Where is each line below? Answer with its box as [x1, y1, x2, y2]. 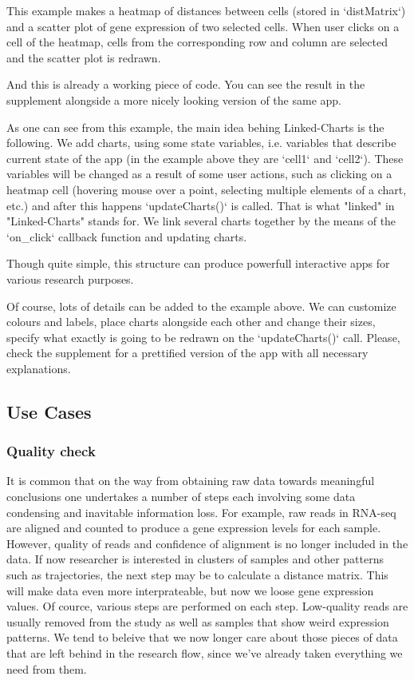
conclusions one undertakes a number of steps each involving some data [6, 488, 356, 505]
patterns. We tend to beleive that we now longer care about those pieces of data [6, 629, 398, 646]
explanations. [6, 360, 71, 376]
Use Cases [6, 399, 92, 424]
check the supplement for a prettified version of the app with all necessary [6, 344, 369, 361]
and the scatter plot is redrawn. [6, 49, 161, 66]
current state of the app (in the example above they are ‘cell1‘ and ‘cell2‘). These [6, 149, 404, 166]
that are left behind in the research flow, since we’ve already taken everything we [6, 645, 403, 661]
